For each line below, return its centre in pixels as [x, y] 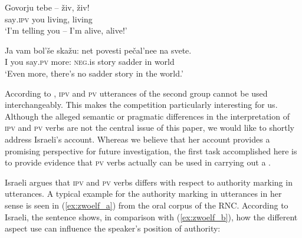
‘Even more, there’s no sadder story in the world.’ [94, 73]
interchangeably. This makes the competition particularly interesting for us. [141, 105]
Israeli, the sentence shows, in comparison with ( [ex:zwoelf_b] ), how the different [151, 216]
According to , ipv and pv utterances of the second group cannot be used [136, 93]
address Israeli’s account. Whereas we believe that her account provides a [137, 139]
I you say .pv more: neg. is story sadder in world [90, 62]
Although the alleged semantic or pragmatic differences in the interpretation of [147, 116]
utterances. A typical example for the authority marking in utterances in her [143, 194]
